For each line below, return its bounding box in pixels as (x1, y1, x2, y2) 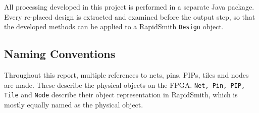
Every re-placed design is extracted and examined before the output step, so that (4, 11, 255, 22)
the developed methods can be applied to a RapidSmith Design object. (4, 21, 224, 32)
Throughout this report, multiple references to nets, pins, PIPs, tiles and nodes (4, 70, 249, 80)
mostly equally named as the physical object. (4, 99, 143, 109)
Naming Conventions (4, 46, 116, 62)
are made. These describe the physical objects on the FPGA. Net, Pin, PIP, (4, 79, 245, 90)
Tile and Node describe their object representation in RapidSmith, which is (4, 89, 238, 100)
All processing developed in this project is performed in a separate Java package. (4, 2, 254, 12)
